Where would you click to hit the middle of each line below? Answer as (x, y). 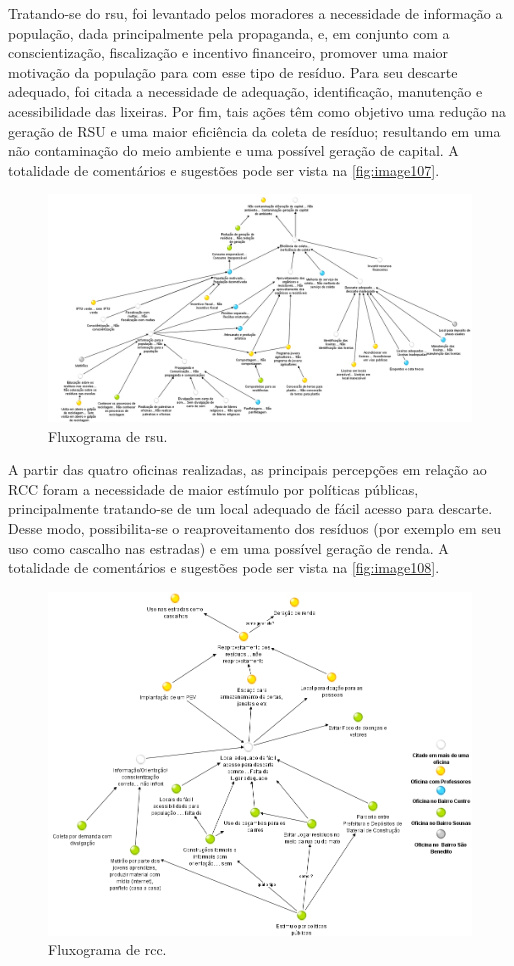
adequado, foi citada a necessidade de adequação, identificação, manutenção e (245, 91)
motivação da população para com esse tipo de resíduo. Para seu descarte (233, 71)
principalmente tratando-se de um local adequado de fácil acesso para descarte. (250, 508)
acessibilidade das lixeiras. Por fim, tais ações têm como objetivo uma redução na (257, 110)
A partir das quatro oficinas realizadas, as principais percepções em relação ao (247, 469)
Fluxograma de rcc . (107, 949)
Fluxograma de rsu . (108, 435)
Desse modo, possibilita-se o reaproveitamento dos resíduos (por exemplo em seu (254, 528)
